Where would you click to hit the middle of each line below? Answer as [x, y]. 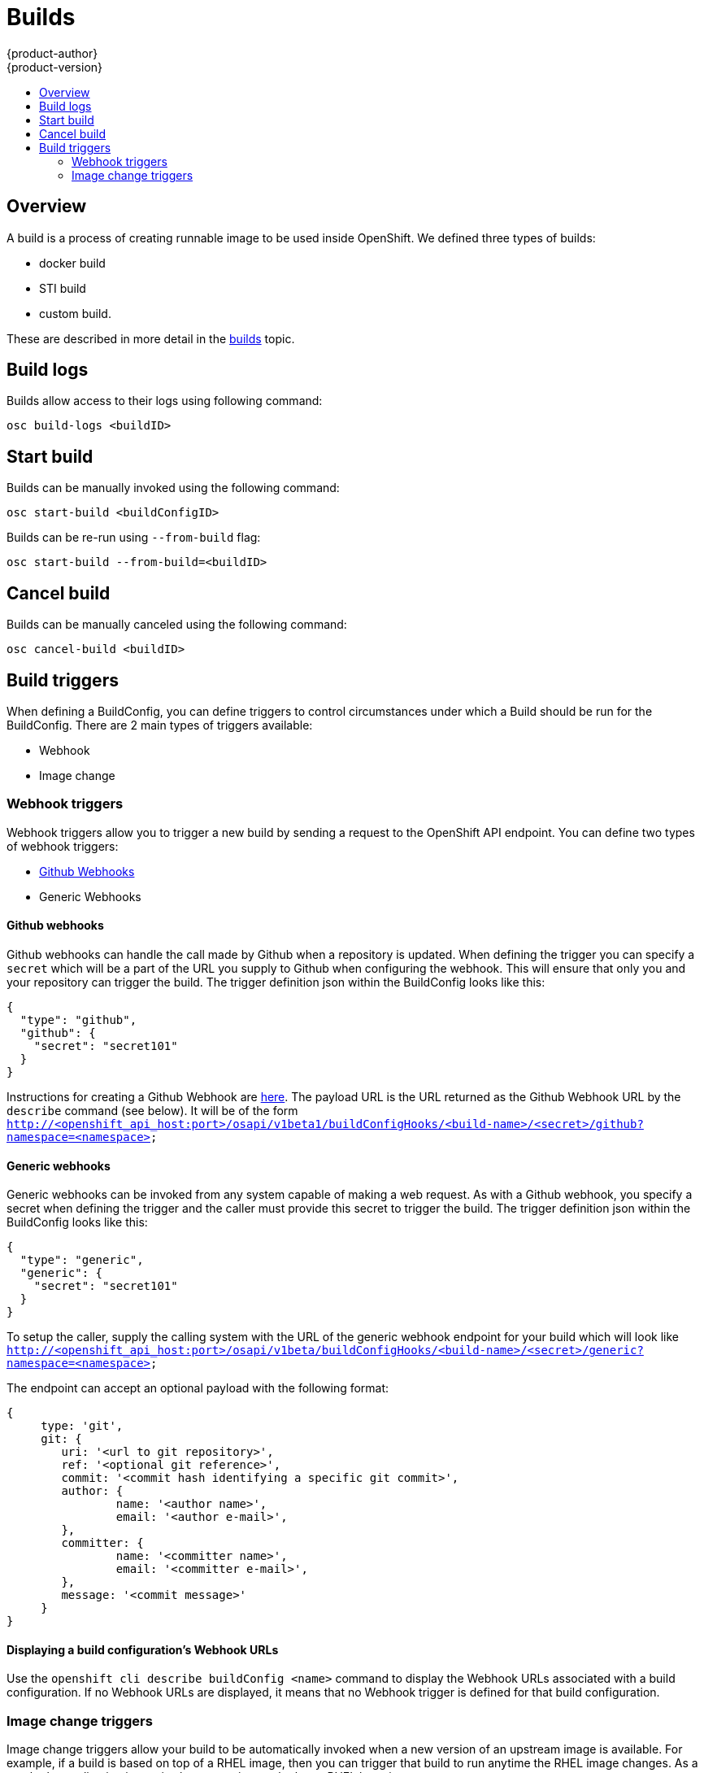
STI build [63, 288]
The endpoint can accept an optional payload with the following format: [198, 1388]
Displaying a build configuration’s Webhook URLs [143, 1649]
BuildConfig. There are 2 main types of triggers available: [160, 725]
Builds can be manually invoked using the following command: [173, 488]
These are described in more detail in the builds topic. [151, 338]
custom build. [75, 313]
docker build [72, 263]
